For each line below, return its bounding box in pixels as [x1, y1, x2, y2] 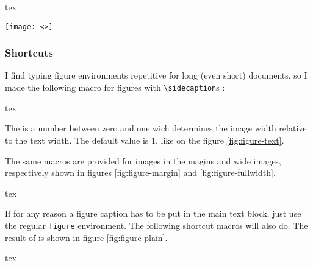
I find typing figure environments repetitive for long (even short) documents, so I [5, 69, 308, 82]
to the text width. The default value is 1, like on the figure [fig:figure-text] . [5, 133, 284, 146]
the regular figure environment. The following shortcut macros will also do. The [5, 219, 308, 231]
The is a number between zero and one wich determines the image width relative [5, 122, 307, 135]
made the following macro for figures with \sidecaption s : [5, 81, 225, 94]
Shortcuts [5, 45, 53, 60]
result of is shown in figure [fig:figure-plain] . [5, 231, 168, 243]
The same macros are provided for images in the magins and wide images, [5, 154, 281, 167]
